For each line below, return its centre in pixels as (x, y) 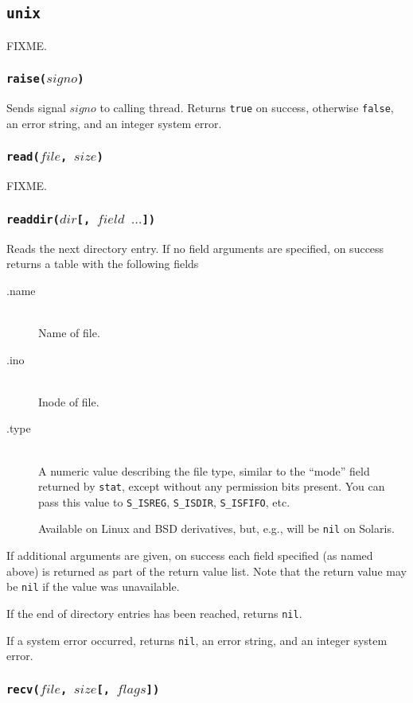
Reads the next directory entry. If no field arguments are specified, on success (195, 248)
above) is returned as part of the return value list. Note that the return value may (206, 571)
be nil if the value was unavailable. (93, 586)
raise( (27, 79)
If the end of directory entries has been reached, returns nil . (154, 613)
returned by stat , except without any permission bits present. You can (212, 486)
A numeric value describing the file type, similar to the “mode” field (204, 470)
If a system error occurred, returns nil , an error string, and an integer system (197, 640)
